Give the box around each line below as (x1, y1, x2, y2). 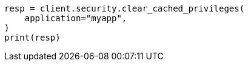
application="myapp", (24, 13, 127, 23)
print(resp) (4, 33, 61, 42)
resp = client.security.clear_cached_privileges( (4, 4, 245, 13)
